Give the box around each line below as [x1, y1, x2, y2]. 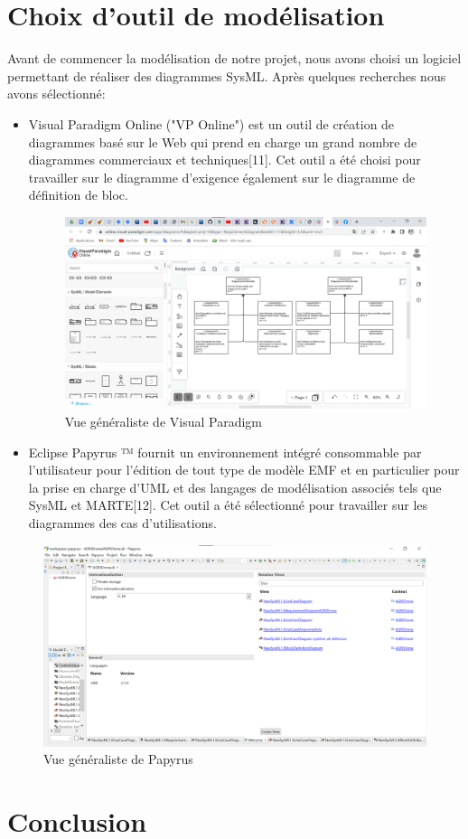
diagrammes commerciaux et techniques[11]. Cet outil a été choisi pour [28, 150, 421, 169]
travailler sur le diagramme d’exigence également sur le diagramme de [28, 167, 416, 186]
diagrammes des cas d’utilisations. [28, 514, 217, 533]
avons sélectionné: [7, 84, 106, 103]
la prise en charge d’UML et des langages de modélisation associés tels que [28, 477, 442, 496]
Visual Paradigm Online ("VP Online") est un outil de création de [28, 114, 395, 133]
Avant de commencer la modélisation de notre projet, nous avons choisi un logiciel [7, 49, 462, 68]
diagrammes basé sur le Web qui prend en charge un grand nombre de [28, 132, 417, 151]
